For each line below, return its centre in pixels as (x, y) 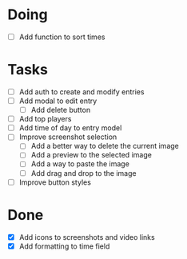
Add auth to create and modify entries (82, 92)
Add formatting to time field (64, 246)
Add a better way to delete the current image (105, 146)
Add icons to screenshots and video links (87, 237)
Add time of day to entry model (70, 128)
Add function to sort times (62, 37)
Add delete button (61, 110)
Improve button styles (55, 182)
